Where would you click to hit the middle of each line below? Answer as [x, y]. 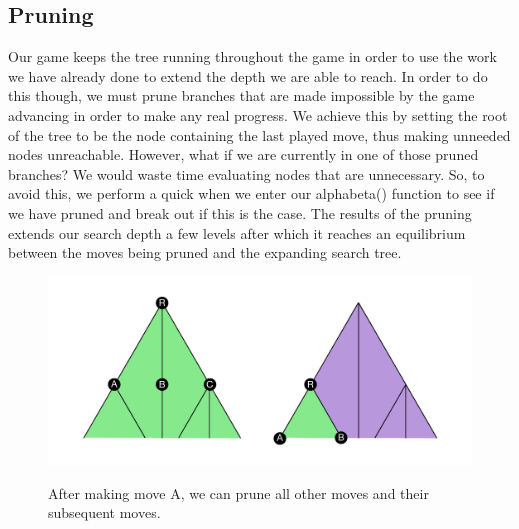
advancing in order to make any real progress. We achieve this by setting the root [258, 114]
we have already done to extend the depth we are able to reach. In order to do [248, 75]
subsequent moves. [104, 512]
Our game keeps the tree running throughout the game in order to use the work [252, 56]
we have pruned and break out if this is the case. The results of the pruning [240, 212]
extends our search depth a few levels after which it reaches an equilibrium [237, 232]
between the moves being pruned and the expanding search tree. [205, 252]
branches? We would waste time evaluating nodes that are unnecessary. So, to [246, 173]
